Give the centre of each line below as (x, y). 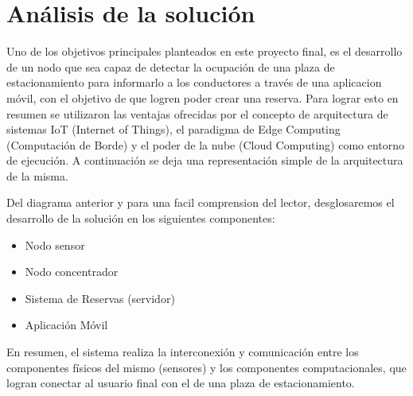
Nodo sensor (55, 245)
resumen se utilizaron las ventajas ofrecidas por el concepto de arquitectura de (197, 113)
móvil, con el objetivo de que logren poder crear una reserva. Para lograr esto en (203, 97)
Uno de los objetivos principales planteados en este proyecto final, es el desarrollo (205, 51)
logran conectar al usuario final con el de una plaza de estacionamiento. (181, 383)
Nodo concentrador (72, 272)
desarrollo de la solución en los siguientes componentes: (141, 218)
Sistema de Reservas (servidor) (100, 298)
